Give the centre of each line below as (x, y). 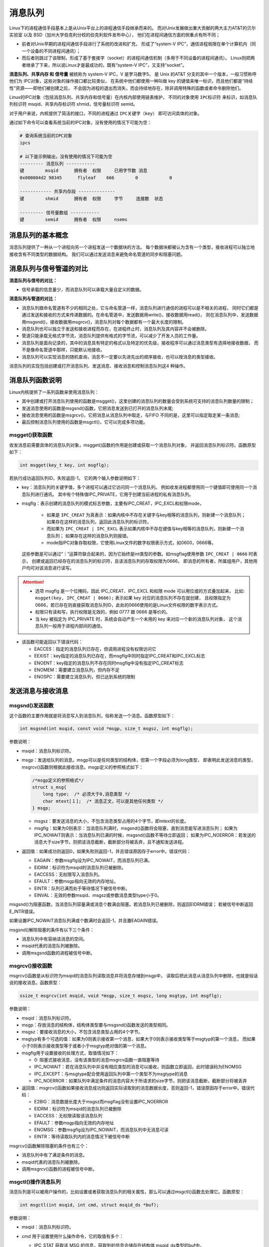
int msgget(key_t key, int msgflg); (65, 465)
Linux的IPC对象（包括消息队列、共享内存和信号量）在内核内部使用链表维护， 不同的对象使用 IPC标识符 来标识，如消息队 (133, 97)
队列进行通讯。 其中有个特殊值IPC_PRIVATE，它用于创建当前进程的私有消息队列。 (110, 494)
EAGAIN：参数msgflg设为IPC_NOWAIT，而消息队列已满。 (93, 860)
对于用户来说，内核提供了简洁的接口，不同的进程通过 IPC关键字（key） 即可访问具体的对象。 (106, 113)
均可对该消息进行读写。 (50, 568)
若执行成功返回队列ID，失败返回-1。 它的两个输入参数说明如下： (75, 478)
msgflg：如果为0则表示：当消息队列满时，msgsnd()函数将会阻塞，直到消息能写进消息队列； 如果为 (136, 828)
